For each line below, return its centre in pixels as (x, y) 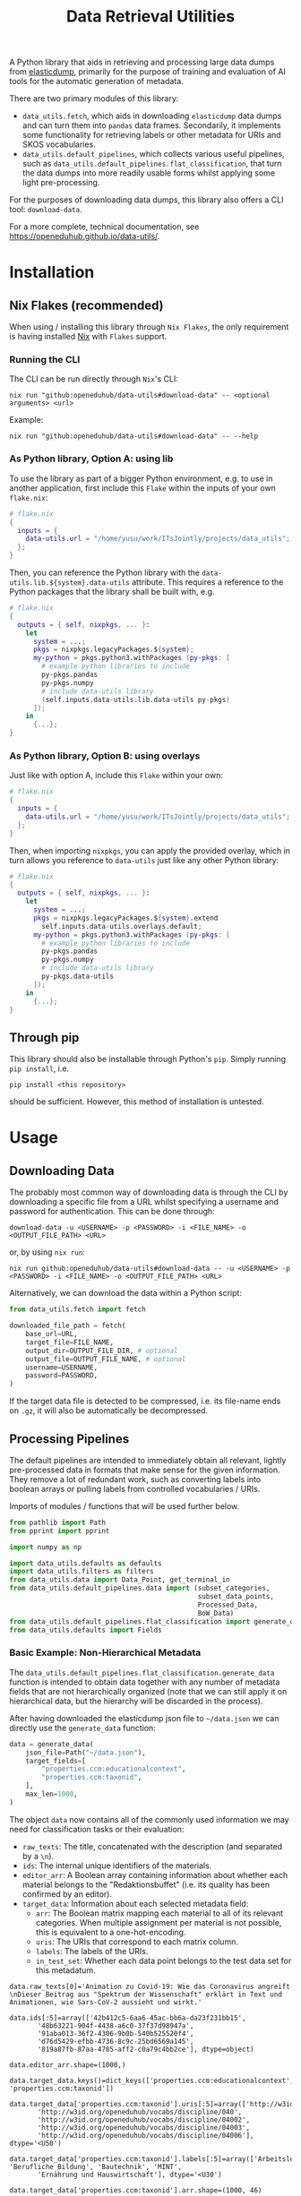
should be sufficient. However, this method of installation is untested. (137, 1102)
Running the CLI (45, 360)
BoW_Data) (216, 1613)
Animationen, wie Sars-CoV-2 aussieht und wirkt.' (106, 2002)
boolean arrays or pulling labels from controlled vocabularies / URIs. (135, 1488)
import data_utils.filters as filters (82, 1572)
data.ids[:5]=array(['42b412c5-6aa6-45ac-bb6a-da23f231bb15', (128, 2018)
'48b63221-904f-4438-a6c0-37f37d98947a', (116, 2026)
